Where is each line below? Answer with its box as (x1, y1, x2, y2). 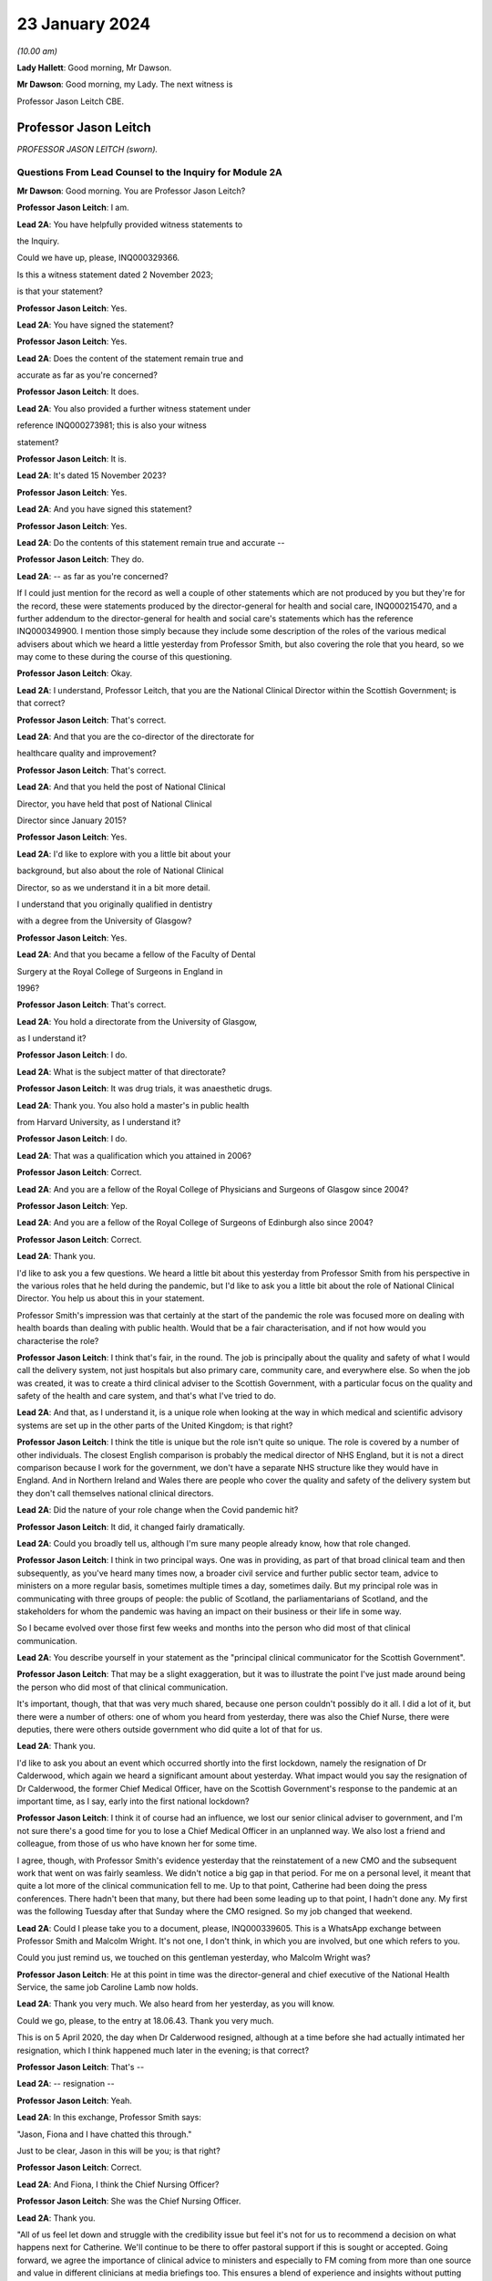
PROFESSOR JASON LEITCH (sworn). (16, 143, 159, 154)
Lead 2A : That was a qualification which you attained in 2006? (16, 1150, 252, 1161)
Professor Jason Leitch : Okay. (16, 668, 132, 679)
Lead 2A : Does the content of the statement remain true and (16, 352, 243, 364)
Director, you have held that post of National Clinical (16, 798, 212, 809)
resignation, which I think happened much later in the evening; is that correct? (16, 2045, 310, 2056)
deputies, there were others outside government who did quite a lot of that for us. (16, 1724, 323, 1735)
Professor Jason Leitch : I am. (16, 202, 129, 214)
